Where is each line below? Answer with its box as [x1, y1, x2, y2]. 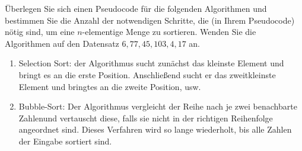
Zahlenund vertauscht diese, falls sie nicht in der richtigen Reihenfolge [18, 111, 273, 124]
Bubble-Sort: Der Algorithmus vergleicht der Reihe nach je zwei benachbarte [18, 100, 297, 113]
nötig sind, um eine [5, 25, 75, 38]
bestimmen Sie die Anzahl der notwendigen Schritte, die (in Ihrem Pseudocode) [5, 14, 295, 26]
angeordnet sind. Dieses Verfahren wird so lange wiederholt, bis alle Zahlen [18, 123, 292, 136]
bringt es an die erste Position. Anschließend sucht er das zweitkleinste [18, 68, 276, 81]
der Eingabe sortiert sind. [18, 134, 112, 147]
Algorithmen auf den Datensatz [5, 37, 119, 49]
